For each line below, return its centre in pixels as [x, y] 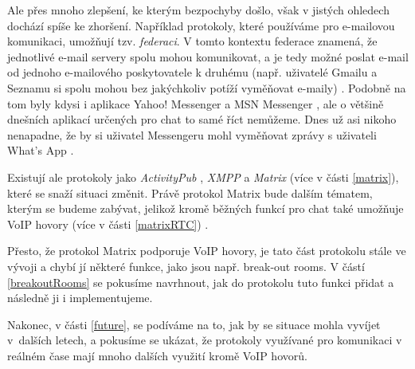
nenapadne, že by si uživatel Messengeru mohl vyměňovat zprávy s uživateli [192, 134]
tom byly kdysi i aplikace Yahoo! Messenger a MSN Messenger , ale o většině [196, 103]
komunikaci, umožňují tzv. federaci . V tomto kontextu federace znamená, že [192, 41]
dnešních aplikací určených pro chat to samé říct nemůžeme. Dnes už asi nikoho [202, 119]
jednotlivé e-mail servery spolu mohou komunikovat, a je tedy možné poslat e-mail [208, 56]
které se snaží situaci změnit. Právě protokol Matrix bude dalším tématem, [190, 192]
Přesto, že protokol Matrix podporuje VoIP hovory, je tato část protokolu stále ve [207, 251]
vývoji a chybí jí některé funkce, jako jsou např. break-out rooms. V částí [186, 266]
